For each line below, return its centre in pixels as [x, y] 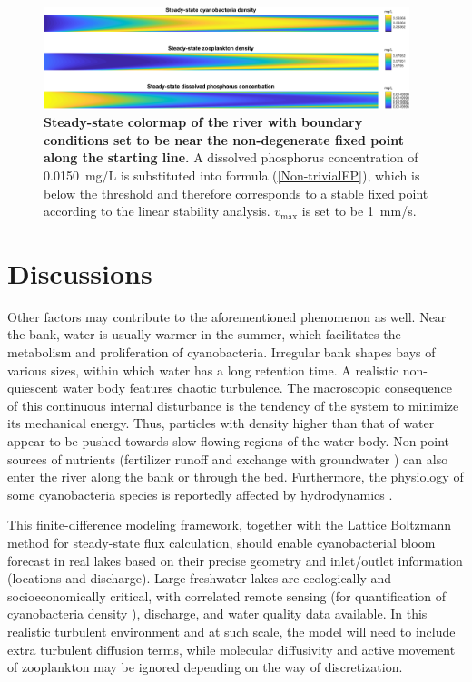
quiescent [33, 388]
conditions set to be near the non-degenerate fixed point [224, 139]
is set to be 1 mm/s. [359, 211]
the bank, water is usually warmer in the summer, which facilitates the [204, 334]
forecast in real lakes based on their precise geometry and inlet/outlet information [235, 560]
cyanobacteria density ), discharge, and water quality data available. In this [217, 614]
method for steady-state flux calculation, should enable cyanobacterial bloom [221, 543]
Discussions [80, 273]
